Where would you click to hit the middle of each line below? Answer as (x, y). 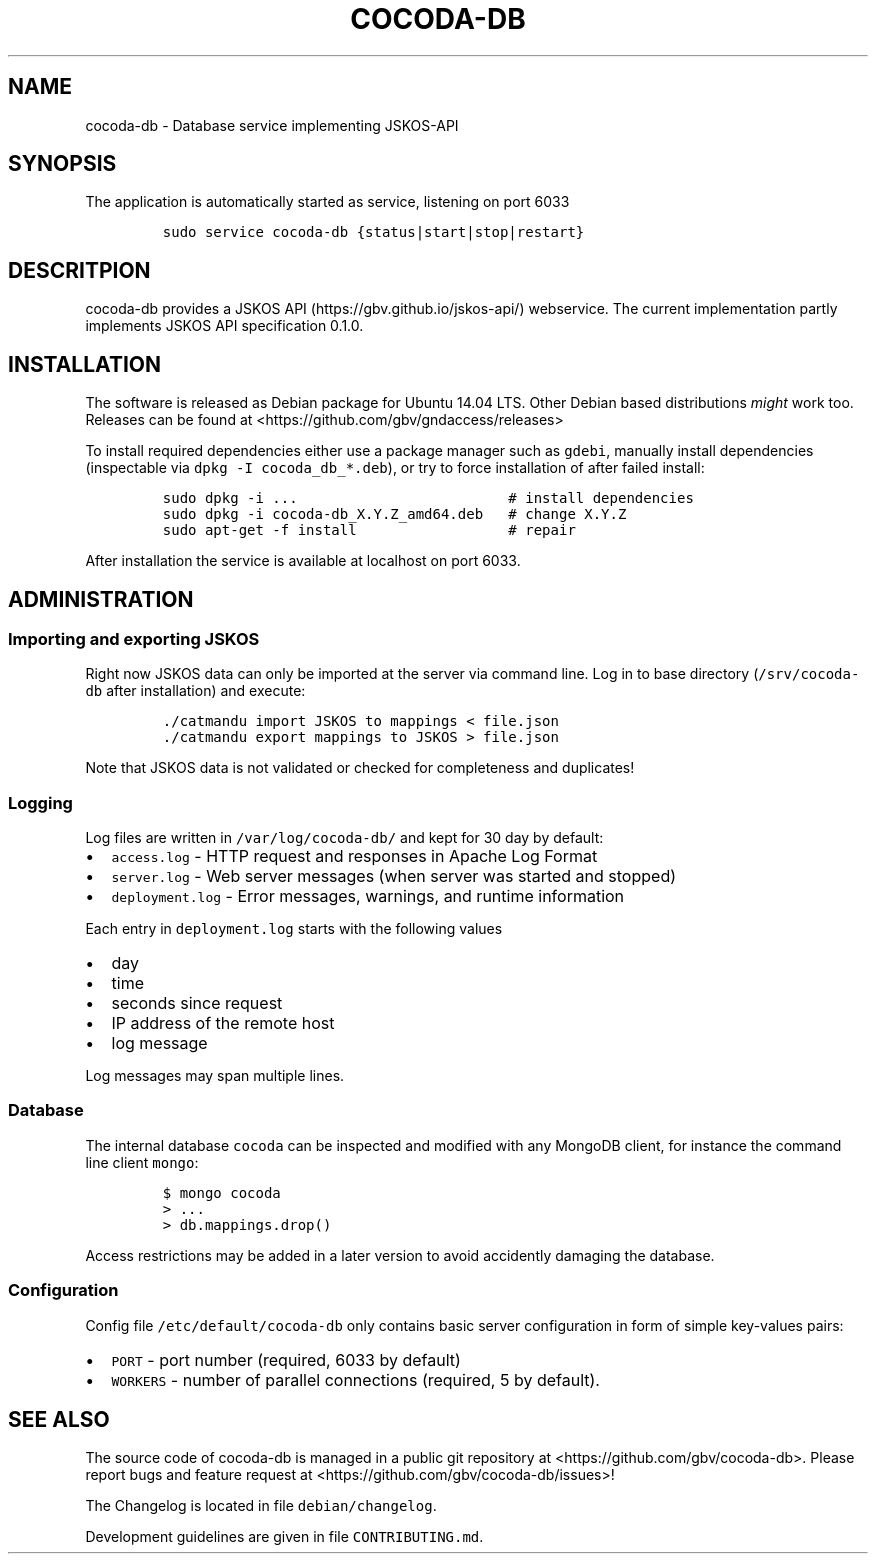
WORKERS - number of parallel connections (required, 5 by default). (355, 1379)
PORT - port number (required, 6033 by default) (286, 1359)
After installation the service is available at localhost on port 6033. (303, 561)
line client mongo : (142, 1162)
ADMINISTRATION (101, 599)
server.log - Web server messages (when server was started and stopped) (394, 876)
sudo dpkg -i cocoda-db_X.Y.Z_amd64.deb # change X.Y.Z (394, 514)
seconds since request (197, 1003)
